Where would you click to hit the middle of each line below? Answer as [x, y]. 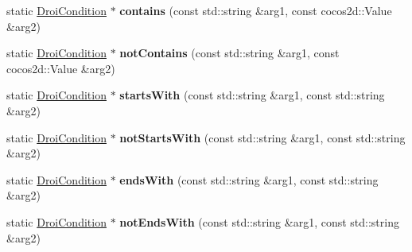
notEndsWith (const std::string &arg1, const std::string [259, 221]
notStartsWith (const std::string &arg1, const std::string [262, 137]
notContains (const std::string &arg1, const [229, 53]
